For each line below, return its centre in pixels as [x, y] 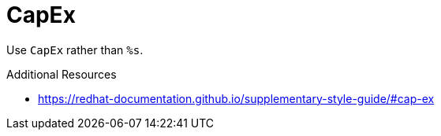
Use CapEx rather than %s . [75, 50]
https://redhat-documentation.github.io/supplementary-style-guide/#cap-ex [236, 98]
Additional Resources [62, 74]
